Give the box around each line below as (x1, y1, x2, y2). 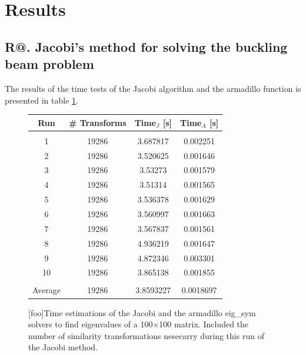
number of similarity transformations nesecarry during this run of (28, 329, 264, 341)
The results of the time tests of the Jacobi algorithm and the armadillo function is (5, 82, 301, 94)
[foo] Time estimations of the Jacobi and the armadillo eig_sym (28, 306, 256, 318)
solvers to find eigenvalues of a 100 (28, 318, 153, 330)
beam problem (5, 55, 94, 73)
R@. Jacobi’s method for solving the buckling (5, 37, 288, 55)
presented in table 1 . (5, 94, 78, 106)
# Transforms (68, 116, 127, 128)
